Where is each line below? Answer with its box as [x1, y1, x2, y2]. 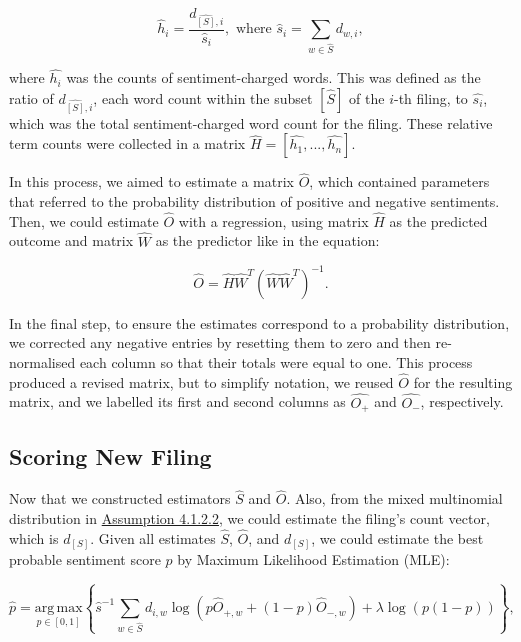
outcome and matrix [9, 230, 134, 251]
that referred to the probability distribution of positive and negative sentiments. [9, 191, 500, 212]
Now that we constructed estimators [9, 488, 231, 509]
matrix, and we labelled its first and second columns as [9, 391, 346, 412]
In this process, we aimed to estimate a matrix [9, 171, 294, 192]
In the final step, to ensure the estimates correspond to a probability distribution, [9, 312, 510, 333]
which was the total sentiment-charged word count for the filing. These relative [9, 112, 493, 133]
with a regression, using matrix [178, 210, 369, 231]
